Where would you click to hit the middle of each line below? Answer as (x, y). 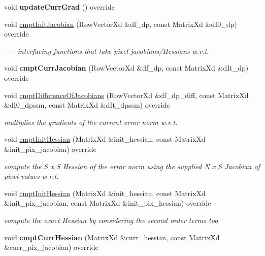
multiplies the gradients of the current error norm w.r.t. (91, 122)
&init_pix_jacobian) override (50, 149)
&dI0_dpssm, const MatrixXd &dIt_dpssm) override (87, 105)
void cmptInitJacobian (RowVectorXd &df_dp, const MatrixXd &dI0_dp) (121, 24)
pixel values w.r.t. (31, 176)
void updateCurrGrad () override (59, 7)
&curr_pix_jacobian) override (51, 247)
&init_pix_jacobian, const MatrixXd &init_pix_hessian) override (108, 203)
